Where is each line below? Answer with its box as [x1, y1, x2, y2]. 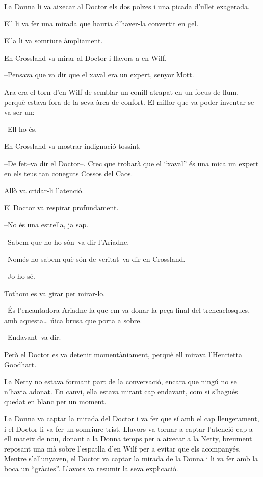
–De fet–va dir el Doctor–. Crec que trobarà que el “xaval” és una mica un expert [4, 157, 259, 168]
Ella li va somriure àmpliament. [4, 35, 103, 46]
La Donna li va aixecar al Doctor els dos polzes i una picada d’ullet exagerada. [4, 1, 250, 11]
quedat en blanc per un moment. [4, 396, 107, 407]
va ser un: [4, 107, 35, 117]
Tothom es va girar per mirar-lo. [4, 287, 106, 298]
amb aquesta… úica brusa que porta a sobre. [4, 314, 142, 325]
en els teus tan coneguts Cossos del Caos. [4, 168, 133, 178]
